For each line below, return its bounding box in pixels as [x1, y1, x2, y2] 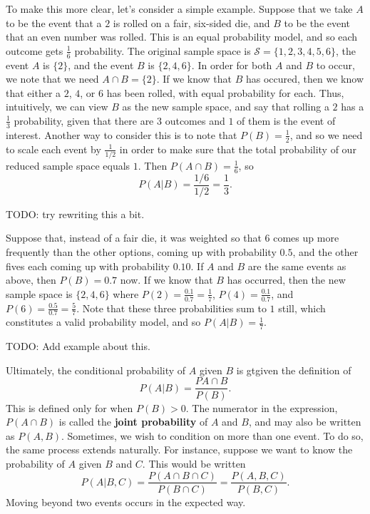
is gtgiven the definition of [236, 362, 351, 377]
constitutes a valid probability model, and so [6, 314, 201, 329]
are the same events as [247, 258, 346, 273]
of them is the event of [237, 113, 336, 128]
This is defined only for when [6, 400, 133, 415]
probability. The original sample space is [74, 43, 251, 58]
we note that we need [6, 71, 99, 86]
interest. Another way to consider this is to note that [6, 127, 237, 142]
